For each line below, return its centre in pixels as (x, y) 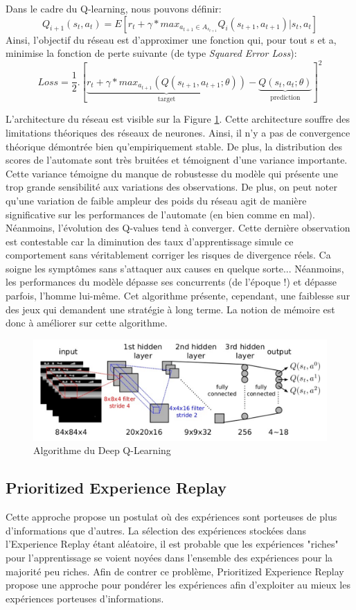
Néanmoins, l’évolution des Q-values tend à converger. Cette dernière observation (178, 228)
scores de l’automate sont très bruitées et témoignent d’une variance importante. (177, 160)
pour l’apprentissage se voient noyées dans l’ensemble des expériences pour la (169, 557)
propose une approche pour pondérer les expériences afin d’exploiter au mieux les (178, 585)
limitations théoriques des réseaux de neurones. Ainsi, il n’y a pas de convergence (178, 132)
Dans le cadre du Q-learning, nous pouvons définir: (114, 8)
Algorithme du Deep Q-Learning (102, 450)
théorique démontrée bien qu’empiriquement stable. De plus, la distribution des (174, 146)
